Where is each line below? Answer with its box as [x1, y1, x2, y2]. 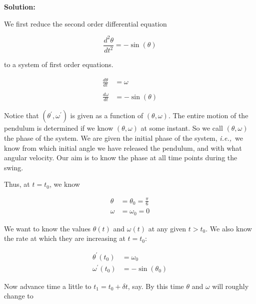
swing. [4, 162, 23, 172]
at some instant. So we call [140, 123, 223, 133]
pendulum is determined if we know [4, 123, 113, 133]
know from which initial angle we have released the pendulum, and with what [4, 142, 242, 153]
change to [4, 290, 33, 301]
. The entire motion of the [168, 110, 248, 121]
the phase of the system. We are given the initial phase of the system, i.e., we [4, 133, 243, 143]
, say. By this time [127, 280, 184, 291]
